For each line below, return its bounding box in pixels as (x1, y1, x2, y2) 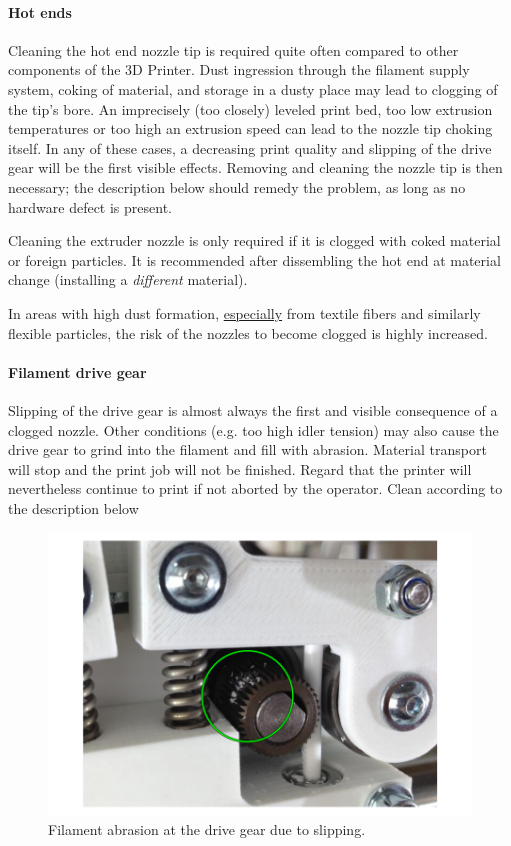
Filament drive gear (8, 361, 147, 382)
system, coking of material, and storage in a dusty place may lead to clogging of (8, 78, 498, 99)
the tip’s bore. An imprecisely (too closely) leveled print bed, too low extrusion (8, 98, 493, 119)
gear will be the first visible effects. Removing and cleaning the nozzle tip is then (8, 157, 503, 178)
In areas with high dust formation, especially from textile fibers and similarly (8, 302, 481, 323)
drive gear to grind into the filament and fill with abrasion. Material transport (8, 439, 487, 460)
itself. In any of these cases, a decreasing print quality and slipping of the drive (8, 137, 492, 158)
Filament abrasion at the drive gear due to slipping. (48, 818, 366, 839)
